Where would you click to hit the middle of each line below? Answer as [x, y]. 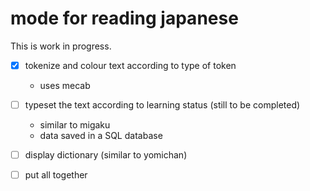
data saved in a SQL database [101, 136]
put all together [56, 175]
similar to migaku [75, 125]
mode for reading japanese [124, 18]
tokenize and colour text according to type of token [130, 65]
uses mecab [65, 85]
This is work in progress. [61, 46]
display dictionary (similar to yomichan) [106, 155]
